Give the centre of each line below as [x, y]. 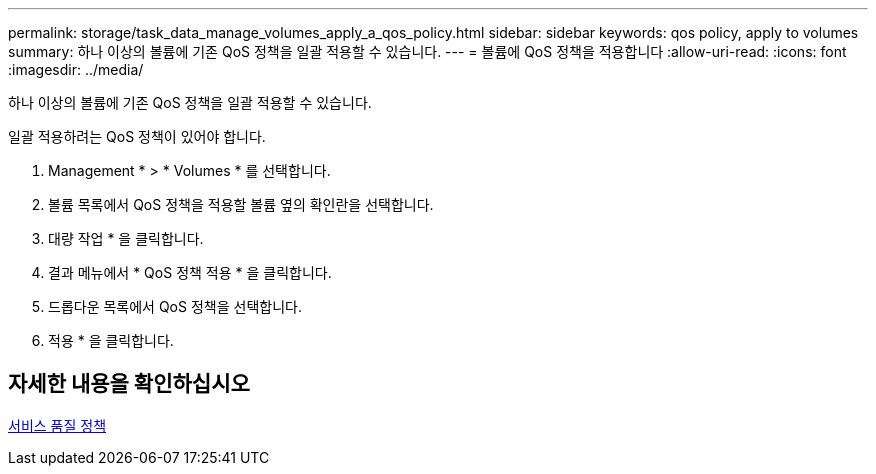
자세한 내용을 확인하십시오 [129, 384]
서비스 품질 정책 [57, 425]
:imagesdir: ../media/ [76, 69]
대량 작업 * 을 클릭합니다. [126, 238]
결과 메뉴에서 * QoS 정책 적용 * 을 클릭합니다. [190, 272]
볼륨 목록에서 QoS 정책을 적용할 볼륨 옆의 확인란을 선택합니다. [241, 204]
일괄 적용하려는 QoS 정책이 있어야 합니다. [137, 136]
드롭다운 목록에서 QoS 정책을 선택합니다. [175, 306]
